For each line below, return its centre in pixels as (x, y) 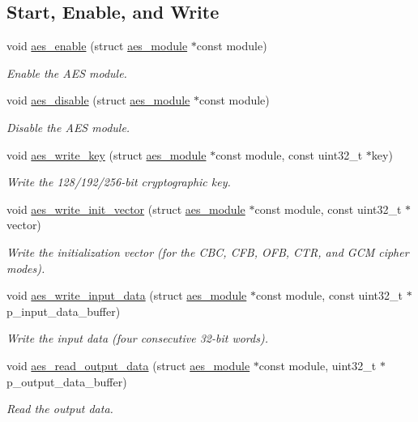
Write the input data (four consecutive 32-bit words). (137, 338)
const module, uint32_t (318, 365)
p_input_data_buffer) (64, 311)
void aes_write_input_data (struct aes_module (127, 295)
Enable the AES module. (67, 72)
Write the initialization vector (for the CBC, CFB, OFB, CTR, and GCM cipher (208, 251)
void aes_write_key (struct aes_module (107, 154)
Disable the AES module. (68, 127)
